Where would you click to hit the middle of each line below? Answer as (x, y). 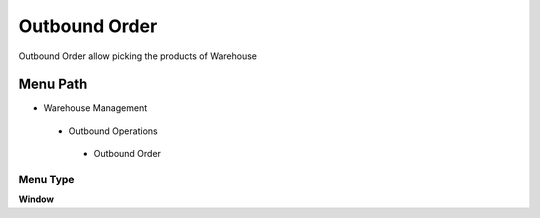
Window (36, 199)
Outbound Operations (113, 131)
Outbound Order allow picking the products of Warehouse (138, 56)
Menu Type (46, 179)
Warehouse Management (95, 108)
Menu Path (53, 84)
